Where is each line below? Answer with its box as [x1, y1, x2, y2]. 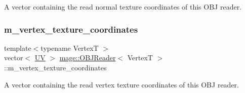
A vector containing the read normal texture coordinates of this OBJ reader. [4, 2, 242, 12]
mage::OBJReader [59, 52, 116, 63]
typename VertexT [40, 42, 99, 53]
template [4, 42, 31, 53]
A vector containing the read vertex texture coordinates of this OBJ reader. [4, 79, 239, 89]
